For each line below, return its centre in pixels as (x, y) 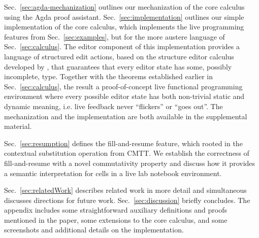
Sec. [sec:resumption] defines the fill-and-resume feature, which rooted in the (123, 143)
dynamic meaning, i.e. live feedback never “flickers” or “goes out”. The (114, 106)
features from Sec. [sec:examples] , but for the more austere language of (115, 36)
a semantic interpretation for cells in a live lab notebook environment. (113, 173)
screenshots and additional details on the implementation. (94, 230)
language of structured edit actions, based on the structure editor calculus (119, 56)
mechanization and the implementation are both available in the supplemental (126, 116)
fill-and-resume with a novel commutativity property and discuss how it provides (130, 163)
